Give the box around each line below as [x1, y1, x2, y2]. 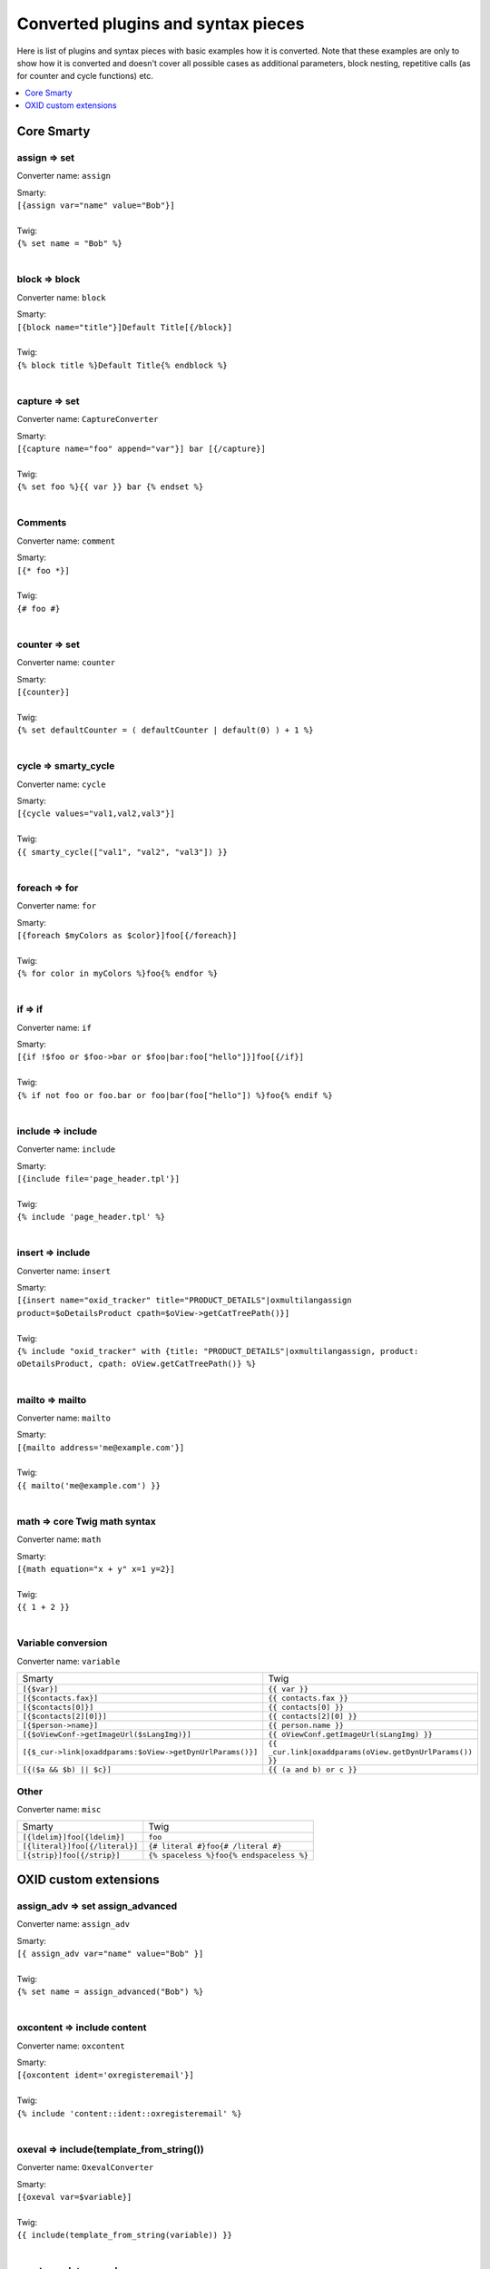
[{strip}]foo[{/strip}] [22, 1851, 121, 1861]
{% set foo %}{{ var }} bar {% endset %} [16, 482, 204, 492]
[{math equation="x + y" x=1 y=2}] [16, 1564, 176, 1575]
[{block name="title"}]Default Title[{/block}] [16, 322, 233, 332]
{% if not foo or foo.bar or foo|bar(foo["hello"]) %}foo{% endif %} [16, 1090, 333, 1100]
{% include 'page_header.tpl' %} [16, 1212, 166, 1223]
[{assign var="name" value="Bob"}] [16, 201, 176, 211]
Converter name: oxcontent [16, 2040, 126, 2051]
